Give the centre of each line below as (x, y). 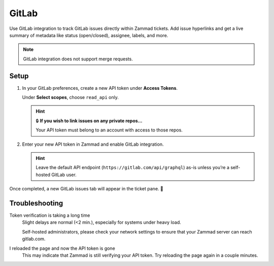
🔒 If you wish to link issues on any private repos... (89, 121)
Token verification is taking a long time (50, 215)
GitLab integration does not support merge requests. (78, 59)
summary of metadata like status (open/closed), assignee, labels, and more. (89, 35)
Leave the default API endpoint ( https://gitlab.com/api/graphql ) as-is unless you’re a (132, 168)
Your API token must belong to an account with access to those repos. (109, 130)
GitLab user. (64, 175)
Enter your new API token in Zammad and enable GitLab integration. (93, 144)
